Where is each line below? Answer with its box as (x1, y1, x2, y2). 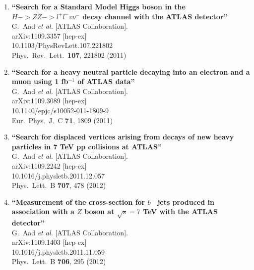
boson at (84, 206, 115, 217)
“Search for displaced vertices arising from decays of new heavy (11, 132, 234, 142)
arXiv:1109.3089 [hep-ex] (11, 95, 87, 106)
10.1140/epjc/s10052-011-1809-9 (11, 105, 109, 115)
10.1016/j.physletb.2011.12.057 (11, 170, 105, 180)
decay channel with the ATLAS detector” (82, 11, 228, 21)
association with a (11, 206, 74, 217)
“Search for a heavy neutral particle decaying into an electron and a (11, 66, 250, 77)
